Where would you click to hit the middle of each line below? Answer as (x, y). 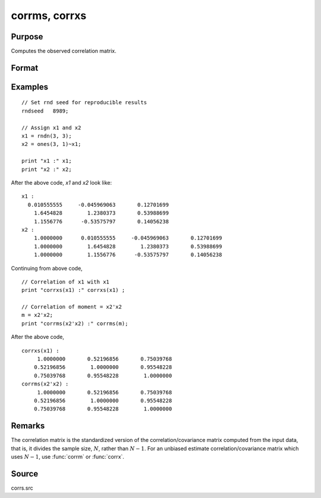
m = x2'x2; (37, 315)
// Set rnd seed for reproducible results (84, 102)
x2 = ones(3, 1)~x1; (51, 144)
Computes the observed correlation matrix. (64, 51)
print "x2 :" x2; (47, 169)
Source (25, 474)
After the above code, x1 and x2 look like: (62, 183)
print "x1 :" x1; (47, 161)
